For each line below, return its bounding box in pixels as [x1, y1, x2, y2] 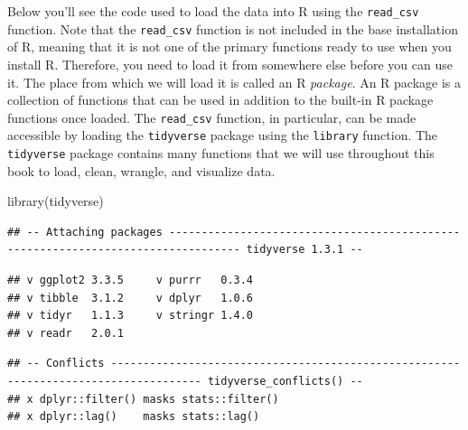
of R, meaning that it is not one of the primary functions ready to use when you [7, 37, 452, 56]
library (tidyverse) [7, 192, 104, 210]
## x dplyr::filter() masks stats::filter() [7, 392, 279, 406]
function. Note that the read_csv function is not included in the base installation [7, 19, 458, 38]
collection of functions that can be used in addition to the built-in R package [7, 90, 434, 109]
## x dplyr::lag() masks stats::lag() [7, 410, 260, 424]
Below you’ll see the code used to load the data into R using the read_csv [7, 2, 419, 20]
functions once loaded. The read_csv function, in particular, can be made [7, 107, 417, 126]
